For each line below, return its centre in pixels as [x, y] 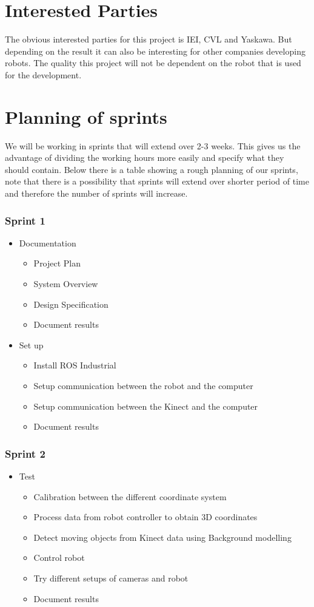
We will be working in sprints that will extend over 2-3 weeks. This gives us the [153, 145]
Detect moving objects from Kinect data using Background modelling [162, 537]
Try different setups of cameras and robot [111, 578]
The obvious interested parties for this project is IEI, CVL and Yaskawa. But [149, 39]
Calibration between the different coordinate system [130, 496]
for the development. [43, 74]
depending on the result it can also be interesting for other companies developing [155, 51]
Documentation [48, 242]
